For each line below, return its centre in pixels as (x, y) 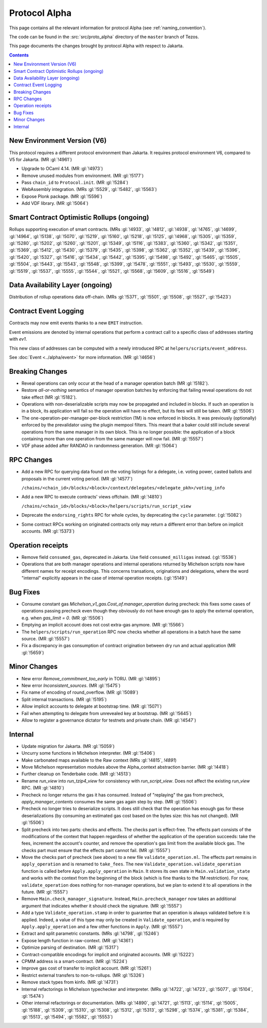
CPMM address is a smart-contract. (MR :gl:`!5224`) (74, 961)
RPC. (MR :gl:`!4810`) (43, 788)
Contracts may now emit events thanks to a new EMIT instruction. (76, 323)
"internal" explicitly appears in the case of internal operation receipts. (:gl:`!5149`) (104, 578)
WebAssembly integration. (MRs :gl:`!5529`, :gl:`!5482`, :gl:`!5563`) (89, 189)
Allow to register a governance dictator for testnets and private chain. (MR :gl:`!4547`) (109, 720)
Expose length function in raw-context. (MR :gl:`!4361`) (77, 940)
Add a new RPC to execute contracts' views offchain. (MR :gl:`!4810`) (92, 497)
